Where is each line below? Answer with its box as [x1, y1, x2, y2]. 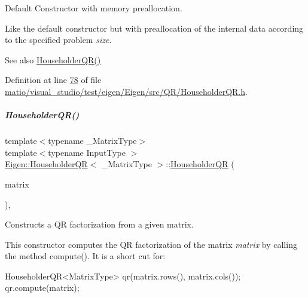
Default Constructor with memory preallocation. [5, 2, 182, 14]
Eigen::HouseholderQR [5, 158, 88, 170]
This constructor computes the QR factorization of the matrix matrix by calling [5, 238, 297, 250]
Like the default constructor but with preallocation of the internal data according [5, 21, 304, 34]
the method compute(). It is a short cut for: [5, 250, 166, 262]
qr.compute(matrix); [5, 281, 80, 294]
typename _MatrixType [48, 134, 137, 147]
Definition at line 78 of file [5, 73, 102, 86]
